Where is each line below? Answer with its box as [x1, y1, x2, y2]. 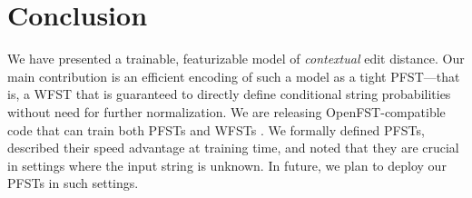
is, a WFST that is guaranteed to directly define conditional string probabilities [7, 84, 451, 104]
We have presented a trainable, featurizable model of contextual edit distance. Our [7, 49, 465, 68]
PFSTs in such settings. [7, 173, 139, 193]
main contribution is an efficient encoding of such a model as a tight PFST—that [7, 66, 460, 85]
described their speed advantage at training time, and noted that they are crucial [7, 138, 459, 157]
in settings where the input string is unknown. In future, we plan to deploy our [7, 155, 447, 174]
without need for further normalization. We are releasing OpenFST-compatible [7, 102, 446, 121]
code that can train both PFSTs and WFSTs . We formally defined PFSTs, [7, 120, 425, 139]
